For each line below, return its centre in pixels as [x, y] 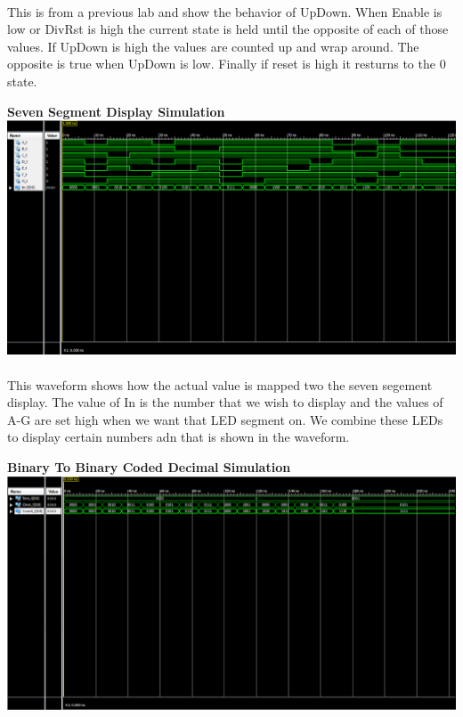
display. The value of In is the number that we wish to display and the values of [225, 402]
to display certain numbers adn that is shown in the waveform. [179, 437]
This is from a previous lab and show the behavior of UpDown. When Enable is [225, 11]
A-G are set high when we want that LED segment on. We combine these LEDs [225, 419]
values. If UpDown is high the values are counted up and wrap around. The [213, 46]
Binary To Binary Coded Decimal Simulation [149, 467]
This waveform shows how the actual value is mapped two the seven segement [220, 384]
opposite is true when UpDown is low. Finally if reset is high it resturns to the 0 [227, 64]
